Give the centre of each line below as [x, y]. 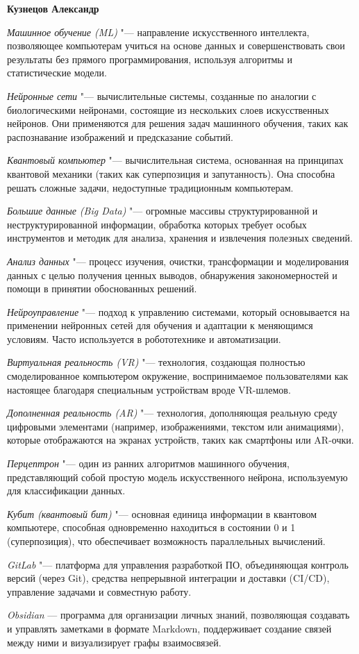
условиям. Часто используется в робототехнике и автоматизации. [144, 338]
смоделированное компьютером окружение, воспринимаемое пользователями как [178, 376]
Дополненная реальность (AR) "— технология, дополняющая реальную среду [172, 413]
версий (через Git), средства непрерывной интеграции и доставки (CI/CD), [168, 578]
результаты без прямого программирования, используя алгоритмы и [150, 59]
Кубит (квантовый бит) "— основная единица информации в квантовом [162, 513]
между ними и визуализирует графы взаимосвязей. [114, 642]
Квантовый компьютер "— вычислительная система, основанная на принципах [175, 160]
